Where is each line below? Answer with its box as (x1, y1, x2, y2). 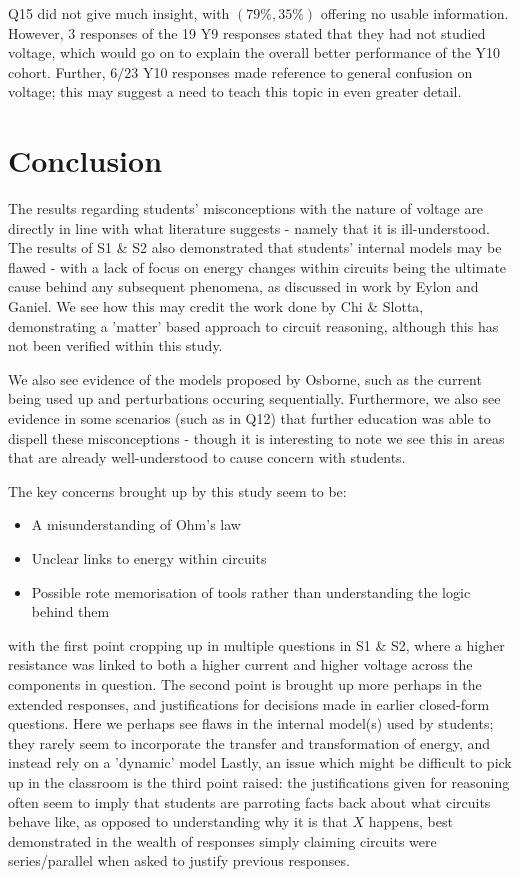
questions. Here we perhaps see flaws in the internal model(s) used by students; (8, 713, 494, 734)
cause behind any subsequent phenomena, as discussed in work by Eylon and (8, 276, 479, 297)
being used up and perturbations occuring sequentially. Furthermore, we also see (8, 388, 501, 409)
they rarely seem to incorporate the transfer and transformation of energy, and (8, 732, 491, 753)
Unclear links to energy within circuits (31, 548, 267, 568)
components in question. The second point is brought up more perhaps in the (8, 673, 482, 694)
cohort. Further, (8, 61, 106, 82)
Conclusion (8, 140, 163, 181)
